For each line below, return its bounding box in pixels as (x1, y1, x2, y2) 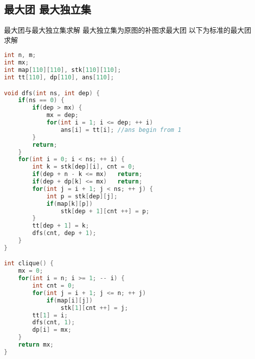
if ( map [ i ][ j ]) (46, 297, 93, 304)
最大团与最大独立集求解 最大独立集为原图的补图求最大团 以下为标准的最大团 (4, 25, 252, 35)
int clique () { (4, 260, 54, 267)
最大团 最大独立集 (4, 1, 92, 17)
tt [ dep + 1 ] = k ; (32, 222, 89, 230)
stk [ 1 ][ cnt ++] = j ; (60, 304, 128, 311)
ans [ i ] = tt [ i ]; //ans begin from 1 (60, 126, 182, 133)
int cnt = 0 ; (32, 282, 75, 290)
